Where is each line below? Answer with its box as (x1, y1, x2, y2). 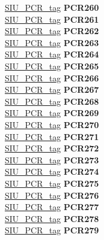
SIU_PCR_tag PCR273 (5, 153, 99, 166)
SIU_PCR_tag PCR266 (5, 71, 99, 84)
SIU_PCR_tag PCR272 (5, 142, 99, 154)
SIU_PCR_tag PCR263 (5, 36, 99, 48)
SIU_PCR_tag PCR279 (5, 224, 99, 236)
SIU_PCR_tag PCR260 (5, 1, 99, 13)
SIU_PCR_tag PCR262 (5, 25, 99, 37)
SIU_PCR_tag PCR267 (5, 83, 99, 96)
